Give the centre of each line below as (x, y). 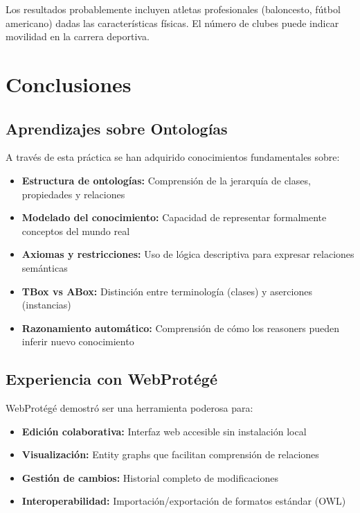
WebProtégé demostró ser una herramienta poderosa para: (129, 408)
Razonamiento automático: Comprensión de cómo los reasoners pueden (181, 328)
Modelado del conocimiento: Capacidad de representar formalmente (174, 217)
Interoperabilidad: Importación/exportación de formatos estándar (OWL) (184, 501)
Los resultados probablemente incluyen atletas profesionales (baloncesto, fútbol (173, 9)
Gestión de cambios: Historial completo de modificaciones (150, 477)
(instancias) (46, 305)
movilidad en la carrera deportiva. (78, 36)
